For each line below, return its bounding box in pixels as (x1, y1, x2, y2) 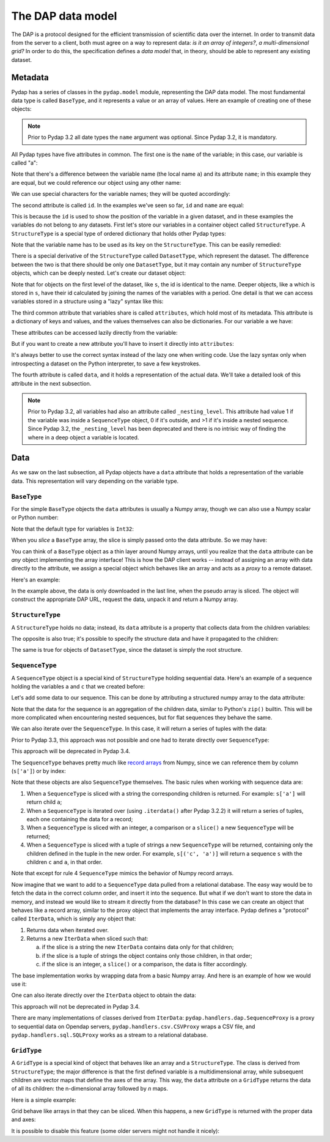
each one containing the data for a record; (26, 816, 133, 823)
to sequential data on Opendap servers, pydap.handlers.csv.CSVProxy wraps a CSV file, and (11, 1023, 255, 1030)
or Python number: (11, 514, 59, 521)
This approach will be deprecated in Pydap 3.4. (11, 747, 131, 755)
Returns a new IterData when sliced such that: (26, 935, 148, 942)
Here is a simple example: (11, 1096, 76, 1103)
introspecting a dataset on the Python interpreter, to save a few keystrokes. (11, 360, 201, 367)
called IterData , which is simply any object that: (11, 915, 136, 922)
